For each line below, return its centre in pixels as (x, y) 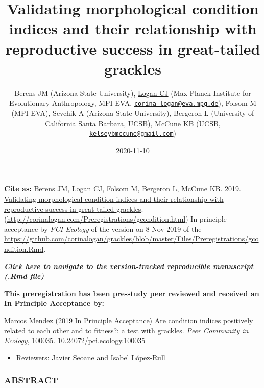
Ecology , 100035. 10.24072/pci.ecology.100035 (75, 340)
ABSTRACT (31, 380)
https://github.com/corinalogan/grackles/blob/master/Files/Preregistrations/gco (131, 239)
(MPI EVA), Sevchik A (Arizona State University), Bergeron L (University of (133, 113)
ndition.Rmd (24, 248)
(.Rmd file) (24, 276)
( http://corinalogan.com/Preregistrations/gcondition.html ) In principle (115, 219)
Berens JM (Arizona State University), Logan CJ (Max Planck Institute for (133, 93)
